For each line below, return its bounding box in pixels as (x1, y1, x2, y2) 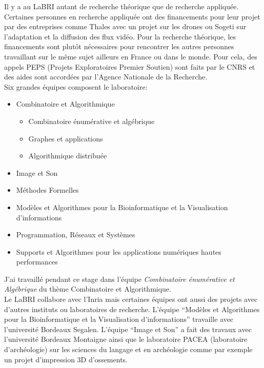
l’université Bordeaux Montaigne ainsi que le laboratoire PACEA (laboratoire (4, 334, 248, 344)
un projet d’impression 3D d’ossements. (4, 354, 128, 364)
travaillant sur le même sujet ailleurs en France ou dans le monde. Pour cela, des (4, 51, 257, 62)
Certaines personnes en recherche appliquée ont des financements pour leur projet (4, 11, 260, 22)
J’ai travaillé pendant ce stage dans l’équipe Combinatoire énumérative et (4, 273, 235, 284)
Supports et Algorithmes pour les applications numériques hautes (16, 246, 221, 257)
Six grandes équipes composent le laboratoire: (4, 81, 148, 92)
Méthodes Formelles (16, 185, 79, 195)
